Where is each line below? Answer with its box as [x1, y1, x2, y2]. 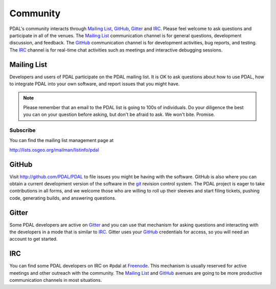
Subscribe [9, 127, 36, 134]
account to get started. [9, 236, 58, 242]
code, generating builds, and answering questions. [9, 195, 117, 201]
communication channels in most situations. [9, 277, 102, 283]
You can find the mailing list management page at [9, 137, 114, 143]
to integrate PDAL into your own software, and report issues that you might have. [9, 81, 180, 87]
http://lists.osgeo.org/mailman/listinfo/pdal [9, 147, 99, 153]
